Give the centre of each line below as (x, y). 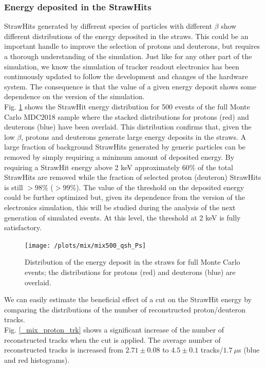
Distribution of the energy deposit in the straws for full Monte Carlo (132, 262)
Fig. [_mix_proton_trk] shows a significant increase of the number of (114, 329)
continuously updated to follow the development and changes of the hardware (126, 76)
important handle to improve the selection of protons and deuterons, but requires (132, 46)
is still (14, 187)
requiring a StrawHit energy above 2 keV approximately (92, 167)
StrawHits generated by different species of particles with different (108, 26)
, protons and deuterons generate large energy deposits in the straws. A (134, 136)
